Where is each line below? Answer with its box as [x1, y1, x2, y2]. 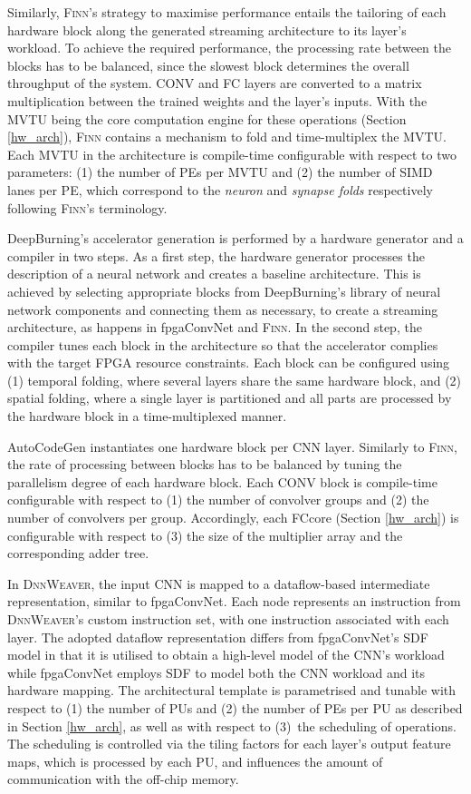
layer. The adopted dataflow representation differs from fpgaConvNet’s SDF [7, 627, 428, 646]
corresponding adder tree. [7, 544, 149, 563]
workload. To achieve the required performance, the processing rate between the [7, 38, 452, 57]
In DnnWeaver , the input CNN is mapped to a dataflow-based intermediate [7, 573, 430, 593]
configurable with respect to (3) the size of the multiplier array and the [7, 525, 403, 544]
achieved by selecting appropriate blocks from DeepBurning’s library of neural [7, 281, 441, 300]
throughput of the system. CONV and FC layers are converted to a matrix [7, 74, 422, 93]
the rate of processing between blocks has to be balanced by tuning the [7, 455, 402, 474]
